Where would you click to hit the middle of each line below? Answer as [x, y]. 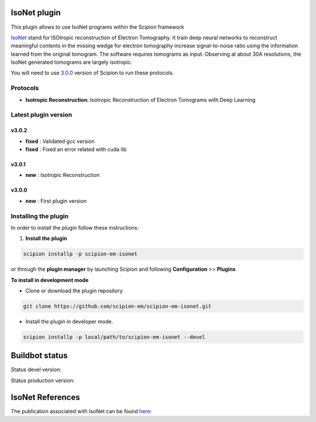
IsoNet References [45, 397]
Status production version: [43, 380]
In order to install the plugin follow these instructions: [75, 227]
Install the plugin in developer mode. [69, 321]
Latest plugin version [42, 115]
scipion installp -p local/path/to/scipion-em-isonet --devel [114, 337]
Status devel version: [36, 370]
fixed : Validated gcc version [60, 141]
